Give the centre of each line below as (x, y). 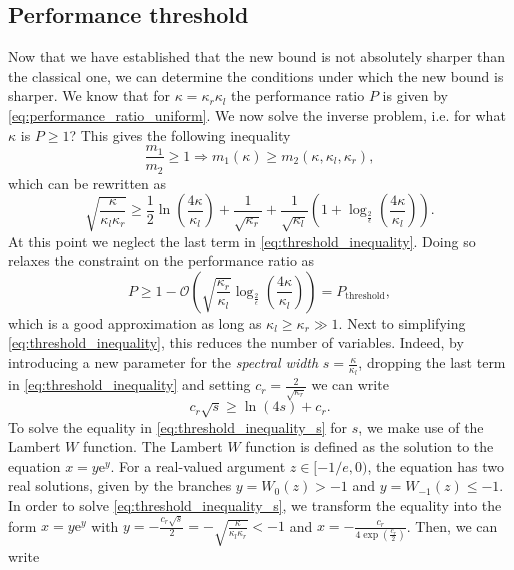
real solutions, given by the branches (120, 485)
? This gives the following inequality (180, 134)
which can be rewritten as (87, 182)
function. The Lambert (152, 446)
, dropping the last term (432, 362)
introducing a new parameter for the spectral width (163, 362)
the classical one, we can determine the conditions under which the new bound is (256, 75)
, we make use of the (421, 426)
